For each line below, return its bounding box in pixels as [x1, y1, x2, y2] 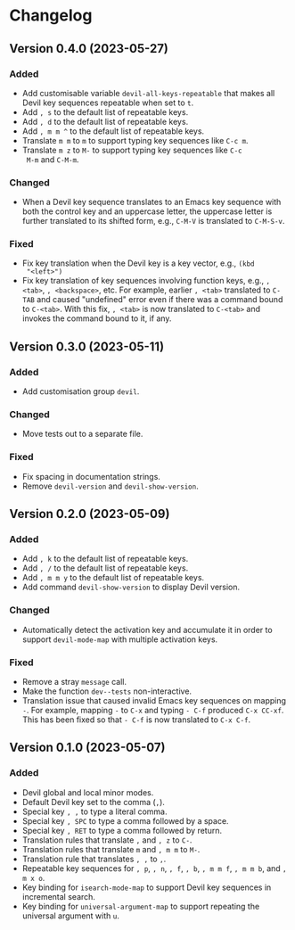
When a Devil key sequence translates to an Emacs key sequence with [21, 197, 282, 208]
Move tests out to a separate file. [21, 429, 143, 440]
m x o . [21, 872, 45, 883]
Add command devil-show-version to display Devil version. [21, 581, 241, 593]
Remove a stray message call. [21, 677, 127, 687]
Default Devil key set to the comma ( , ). [21, 796, 165, 807]
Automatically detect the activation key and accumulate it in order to [21, 624, 274, 635]
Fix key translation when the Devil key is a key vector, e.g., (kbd [21, 258, 255, 268]
